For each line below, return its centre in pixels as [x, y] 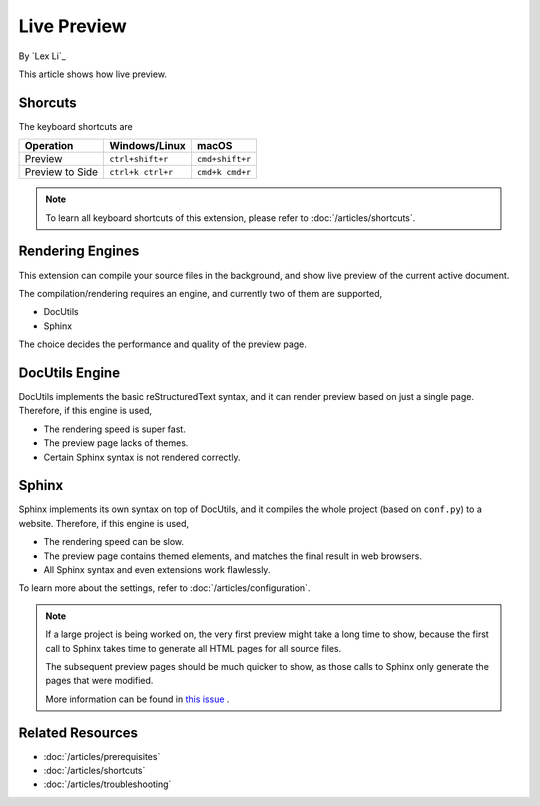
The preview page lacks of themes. [116, 443]
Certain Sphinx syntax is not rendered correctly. [142, 457]
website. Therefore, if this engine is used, [104, 523]
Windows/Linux [148, 146]
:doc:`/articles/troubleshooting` [107, 784]
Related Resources [78, 732]
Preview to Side [61, 172]
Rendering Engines [79, 251]
